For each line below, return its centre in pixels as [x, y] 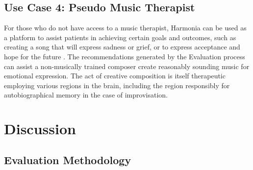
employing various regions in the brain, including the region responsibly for [117, 85]
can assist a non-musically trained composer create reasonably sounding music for [127, 66]
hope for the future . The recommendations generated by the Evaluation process [125, 56]
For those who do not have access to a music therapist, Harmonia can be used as [125, 28]
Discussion [40, 129]
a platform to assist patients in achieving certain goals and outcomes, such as [120, 37]
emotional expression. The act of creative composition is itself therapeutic [115, 76]
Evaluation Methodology [68, 159]
